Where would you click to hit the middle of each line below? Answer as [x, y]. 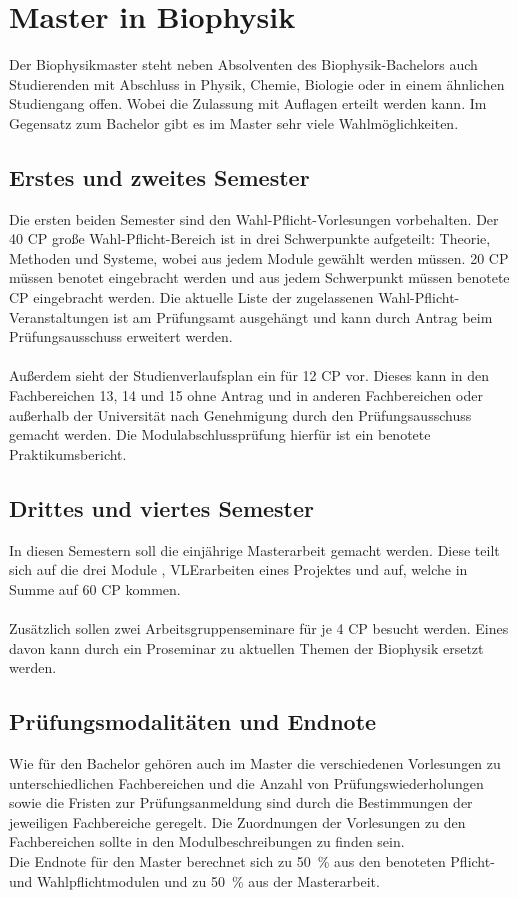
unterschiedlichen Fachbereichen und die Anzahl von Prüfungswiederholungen [246, 782]
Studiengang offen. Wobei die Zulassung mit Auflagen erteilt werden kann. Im [248, 103]
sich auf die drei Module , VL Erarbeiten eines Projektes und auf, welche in [238, 569]
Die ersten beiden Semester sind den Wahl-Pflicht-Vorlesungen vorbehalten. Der [254, 218]
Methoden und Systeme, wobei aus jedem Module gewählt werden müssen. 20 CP [259, 257]
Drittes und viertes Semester [162, 507]
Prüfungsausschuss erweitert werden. [121, 336]
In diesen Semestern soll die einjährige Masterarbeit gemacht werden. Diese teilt [254, 549]
